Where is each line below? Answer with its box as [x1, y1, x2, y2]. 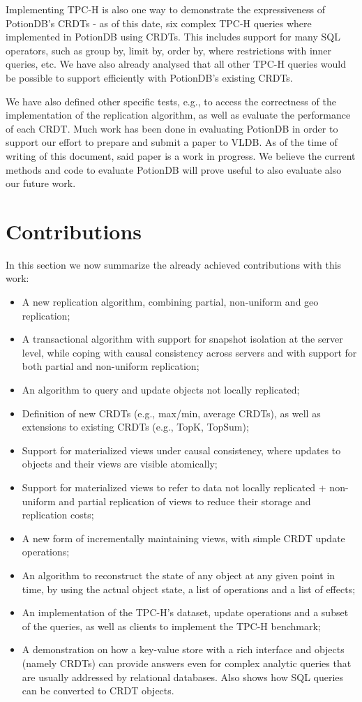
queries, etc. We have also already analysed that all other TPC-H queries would [6, 57, 346, 71]
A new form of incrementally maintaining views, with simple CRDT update [22, 530, 345, 545]
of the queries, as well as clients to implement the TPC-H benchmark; [22, 618, 321, 633]
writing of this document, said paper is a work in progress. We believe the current [6, 148, 356, 163]
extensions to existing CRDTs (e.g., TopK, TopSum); [22, 419, 249, 434]
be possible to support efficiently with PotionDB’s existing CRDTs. [6, 70, 293, 84]
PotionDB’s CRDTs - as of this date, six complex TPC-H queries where [6, 15, 312, 30]
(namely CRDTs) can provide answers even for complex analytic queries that [22, 655, 352, 670]
